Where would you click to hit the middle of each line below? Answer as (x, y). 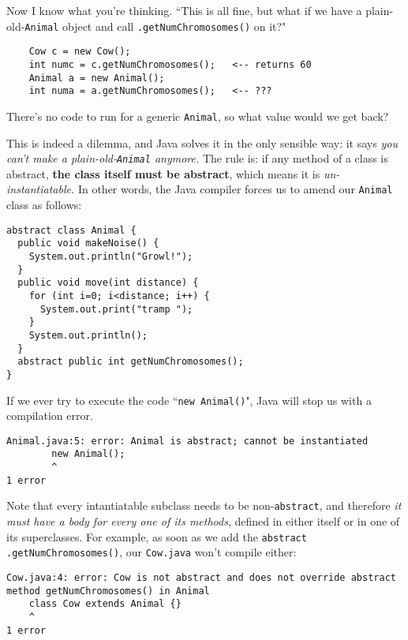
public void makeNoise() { (88, 243)
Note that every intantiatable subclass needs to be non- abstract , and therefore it (204, 505)
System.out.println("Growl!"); (111, 256)
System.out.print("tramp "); (116, 309)
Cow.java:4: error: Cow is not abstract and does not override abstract (201, 577)
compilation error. (50, 415)
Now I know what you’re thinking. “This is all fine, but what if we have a (184, 10)
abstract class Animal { (71, 230)
